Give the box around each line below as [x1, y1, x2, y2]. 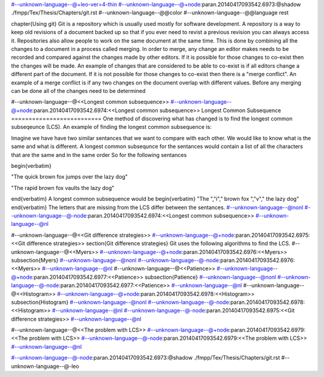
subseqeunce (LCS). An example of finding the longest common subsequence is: [11, 123, 212, 131]
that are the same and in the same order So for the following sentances [11, 151, 187, 158]
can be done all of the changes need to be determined [11, 87, 146, 94]
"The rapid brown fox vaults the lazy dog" [11, 184, 115, 191]
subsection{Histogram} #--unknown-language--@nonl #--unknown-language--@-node [11, 298, 229, 306]
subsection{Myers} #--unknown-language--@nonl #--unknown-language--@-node [11, 257, 219, 264]
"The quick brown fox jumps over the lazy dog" [11, 173, 128, 180]
